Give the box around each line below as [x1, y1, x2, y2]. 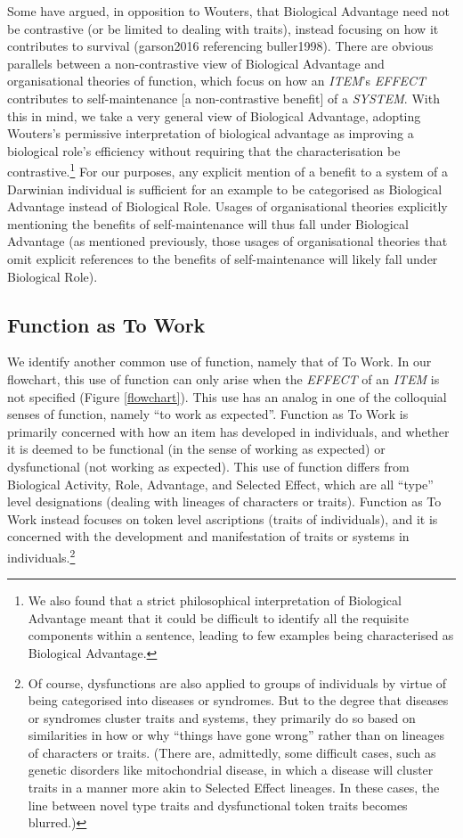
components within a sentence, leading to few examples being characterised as [28, 626, 454, 645]
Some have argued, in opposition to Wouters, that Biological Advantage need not [7, 2, 451, 20]
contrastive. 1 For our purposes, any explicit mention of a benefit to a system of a [7, 160, 449, 180]
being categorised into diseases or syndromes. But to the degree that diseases [28, 691, 449, 710]
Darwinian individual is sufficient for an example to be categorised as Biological [7, 179, 443, 198]
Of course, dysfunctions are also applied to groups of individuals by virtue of [28, 673, 447, 692]
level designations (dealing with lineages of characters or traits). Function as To [7, 492, 442, 511]
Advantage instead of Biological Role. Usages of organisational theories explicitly [7, 197, 448, 216]
